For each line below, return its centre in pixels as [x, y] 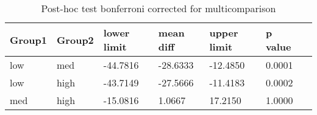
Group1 [28, 40]
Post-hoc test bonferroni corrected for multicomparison [158, 8]
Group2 [75, 40]
